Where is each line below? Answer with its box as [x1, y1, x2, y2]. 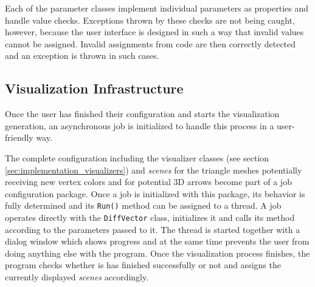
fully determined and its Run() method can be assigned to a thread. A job [5, 199, 282, 212]
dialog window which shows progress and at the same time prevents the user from [5, 235, 310, 248]
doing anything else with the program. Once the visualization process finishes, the [5, 246, 310, 259]
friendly [5, 131, 33, 144]
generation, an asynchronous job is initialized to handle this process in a [5, 119, 274, 132]
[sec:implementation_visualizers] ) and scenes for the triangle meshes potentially [5, 163, 302, 176]
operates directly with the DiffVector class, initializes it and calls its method [5, 211, 295, 223]
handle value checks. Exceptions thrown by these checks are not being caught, [5, 13, 295, 26]
